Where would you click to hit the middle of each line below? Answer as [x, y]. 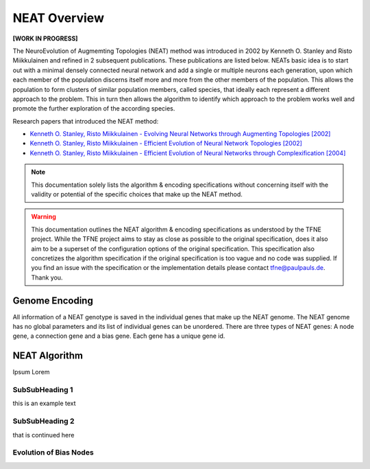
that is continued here [44, 435]
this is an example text [44, 403]
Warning [44, 217]
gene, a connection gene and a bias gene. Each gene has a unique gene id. [119, 336]
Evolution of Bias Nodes [53, 453]
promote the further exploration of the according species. [94, 108]
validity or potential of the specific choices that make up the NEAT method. [137, 194]
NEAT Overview [58, 18]
